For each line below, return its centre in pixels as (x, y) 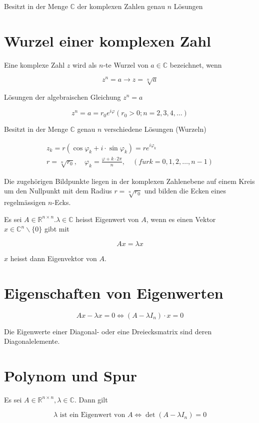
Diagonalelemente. (32, 341)
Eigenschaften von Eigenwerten (114, 292)
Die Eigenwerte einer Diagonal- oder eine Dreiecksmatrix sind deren (108, 331)
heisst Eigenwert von (107, 219)
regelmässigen (25, 202)
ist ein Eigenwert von (92, 415)
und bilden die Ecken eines (185, 191)
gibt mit (57, 229)
